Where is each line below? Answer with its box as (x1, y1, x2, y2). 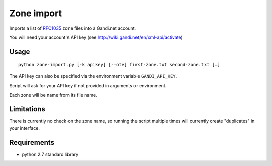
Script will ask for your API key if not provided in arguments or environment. (9, 82, 167, 89)
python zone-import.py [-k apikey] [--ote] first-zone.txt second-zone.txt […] (18, 62, 220, 68)
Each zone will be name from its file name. (9, 92, 98, 98)
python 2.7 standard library (22, 151, 79, 157)
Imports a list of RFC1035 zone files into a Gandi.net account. (9, 25, 137, 31)
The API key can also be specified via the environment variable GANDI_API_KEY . (9, 73, 177, 79)
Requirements (9, 138, 55, 147)
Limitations (9, 105, 45, 113)
